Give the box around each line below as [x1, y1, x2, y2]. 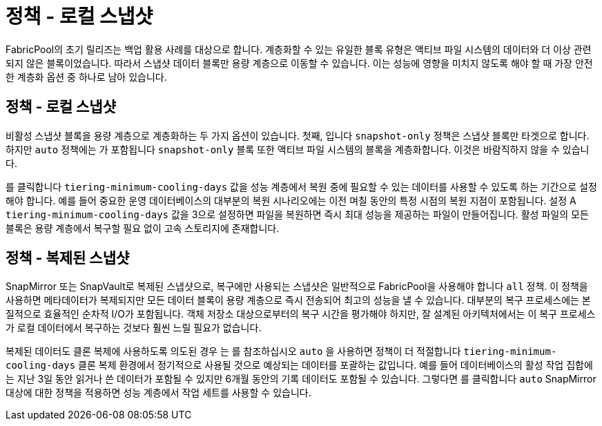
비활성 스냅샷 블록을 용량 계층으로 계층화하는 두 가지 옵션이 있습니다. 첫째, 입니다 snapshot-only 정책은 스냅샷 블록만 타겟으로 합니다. [6, 129, 590, 142]
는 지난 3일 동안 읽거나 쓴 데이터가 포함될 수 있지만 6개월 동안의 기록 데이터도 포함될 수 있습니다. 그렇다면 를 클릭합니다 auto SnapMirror [6, 373, 596, 385]
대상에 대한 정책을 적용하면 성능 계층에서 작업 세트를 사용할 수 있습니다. [6, 387, 311, 399]
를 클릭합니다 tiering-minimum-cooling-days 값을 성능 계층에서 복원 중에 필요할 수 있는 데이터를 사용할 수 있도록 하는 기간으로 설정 [6, 180, 597, 193]
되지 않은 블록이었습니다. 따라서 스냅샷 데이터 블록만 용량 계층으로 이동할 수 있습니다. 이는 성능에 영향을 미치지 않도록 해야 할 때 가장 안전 [6, 57, 593, 69]
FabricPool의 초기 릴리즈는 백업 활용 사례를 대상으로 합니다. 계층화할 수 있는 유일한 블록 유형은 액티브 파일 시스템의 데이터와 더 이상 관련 [6, 43, 592, 55]
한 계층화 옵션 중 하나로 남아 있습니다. [6, 70, 167, 83]
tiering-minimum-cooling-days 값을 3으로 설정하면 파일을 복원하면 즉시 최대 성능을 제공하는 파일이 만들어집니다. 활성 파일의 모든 [6, 208, 589, 220]
